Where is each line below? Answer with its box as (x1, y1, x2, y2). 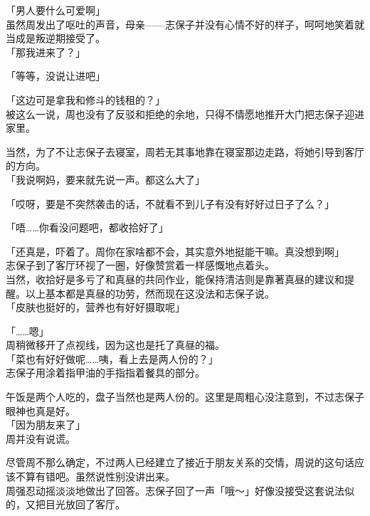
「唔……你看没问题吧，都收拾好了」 (6, 220, 169, 235)
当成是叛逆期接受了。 (6, 31, 105, 46)
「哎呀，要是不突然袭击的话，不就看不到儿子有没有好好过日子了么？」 (6, 196, 334, 211)
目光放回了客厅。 (45, 497, 125, 512)
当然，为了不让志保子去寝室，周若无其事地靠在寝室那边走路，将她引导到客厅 (6, 144, 364, 159)
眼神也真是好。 (6, 403, 75, 418)
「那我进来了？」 (6, 44, 85, 59)
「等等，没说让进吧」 (6, 68, 105, 83)
